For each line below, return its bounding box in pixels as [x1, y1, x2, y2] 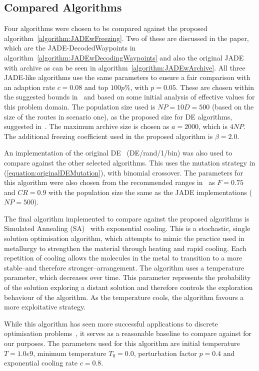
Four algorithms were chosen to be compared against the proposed [4, 23, 207, 33]
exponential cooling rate [4, 357, 78, 368]
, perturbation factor [133, 347, 197, 358]
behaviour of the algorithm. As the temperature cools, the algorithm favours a [4, 291, 244, 302]
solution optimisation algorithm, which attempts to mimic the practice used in [4, 233, 244, 243]
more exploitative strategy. [4, 301, 86, 312]
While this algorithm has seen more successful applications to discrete [4, 318, 218, 328]
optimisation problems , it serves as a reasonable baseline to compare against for [4, 328, 252, 338]
